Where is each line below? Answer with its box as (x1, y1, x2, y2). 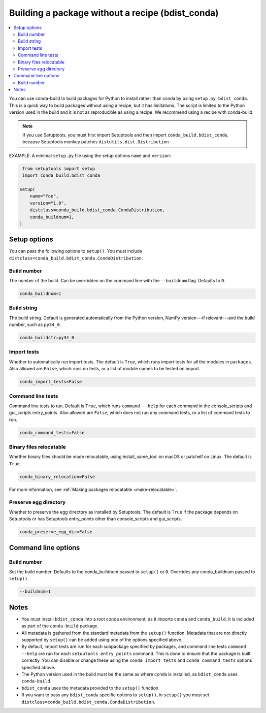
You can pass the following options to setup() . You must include (9, 248, 142, 254)
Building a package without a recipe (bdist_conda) (9, 7, 219, 18)
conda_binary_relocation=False (19, 474, 96, 480)
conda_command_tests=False (19, 430, 85, 435)
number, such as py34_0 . (9, 322, 61, 327)
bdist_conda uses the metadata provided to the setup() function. (21, 685, 160, 691)
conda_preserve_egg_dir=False (19, 529, 93, 535)
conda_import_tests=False (19, 379, 82, 385)
